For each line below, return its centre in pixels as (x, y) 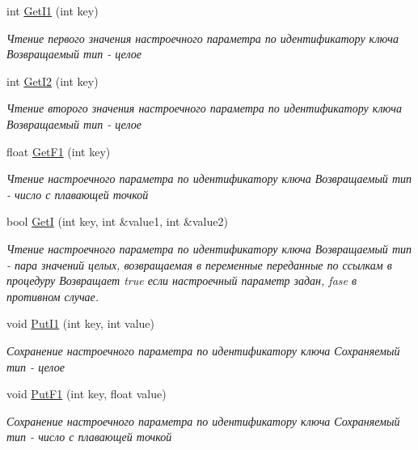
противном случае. (53, 296)
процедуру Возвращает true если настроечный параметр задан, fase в (182, 280)
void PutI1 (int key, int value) (81, 323)
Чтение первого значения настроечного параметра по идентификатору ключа (203, 38)
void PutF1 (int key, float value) (87, 394)
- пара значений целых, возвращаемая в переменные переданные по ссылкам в (199, 264)
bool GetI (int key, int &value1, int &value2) (117, 221)
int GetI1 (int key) (53, 11)
